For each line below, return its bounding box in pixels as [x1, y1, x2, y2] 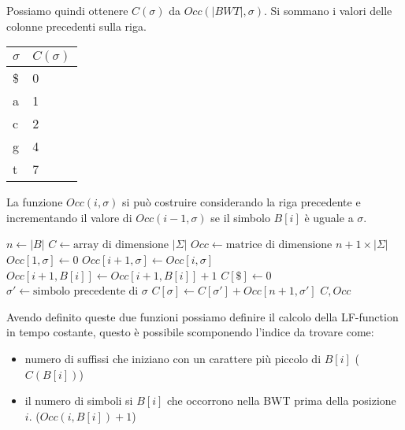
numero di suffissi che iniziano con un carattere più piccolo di [24, 350, 321, 366]
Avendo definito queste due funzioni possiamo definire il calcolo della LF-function [6, 308, 399, 324]
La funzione [6, 194, 63, 210]
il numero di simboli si [24, 392, 133, 409]
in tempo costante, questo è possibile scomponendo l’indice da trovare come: [6, 324, 374, 340]
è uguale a [304, 209, 354, 225]
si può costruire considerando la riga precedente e [122, 194, 361, 210]
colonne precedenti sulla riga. [6, 17, 147, 34]
